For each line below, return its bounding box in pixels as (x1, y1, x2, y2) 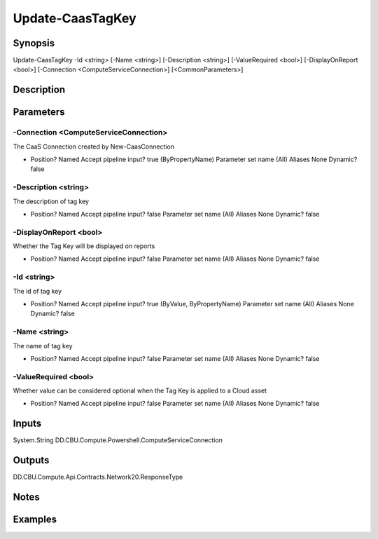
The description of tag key (13, 197, 90, 205)
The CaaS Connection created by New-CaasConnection (13, 142, 175, 151)
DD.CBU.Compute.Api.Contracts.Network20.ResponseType (13, 473, 183, 482)
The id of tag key (13, 287, 62, 295)
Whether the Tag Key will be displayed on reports (13, 242, 155, 250)
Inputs (13, 418, 42, 430)
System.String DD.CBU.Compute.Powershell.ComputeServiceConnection (13, 436, 223, 444)
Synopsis (13, 37, 55, 49)
